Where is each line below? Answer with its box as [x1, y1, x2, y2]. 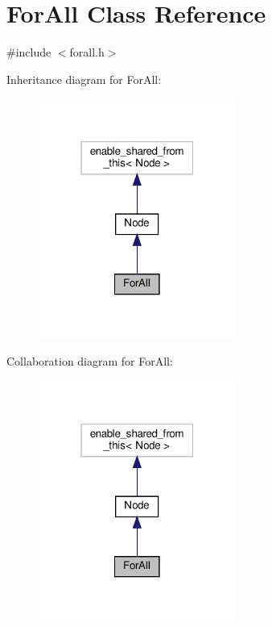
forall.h [69, 44, 105, 61]
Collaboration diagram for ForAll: [6, 352, 173, 369]
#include [6, 44, 52, 61]
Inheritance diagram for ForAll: [6, 70, 162, 87]
